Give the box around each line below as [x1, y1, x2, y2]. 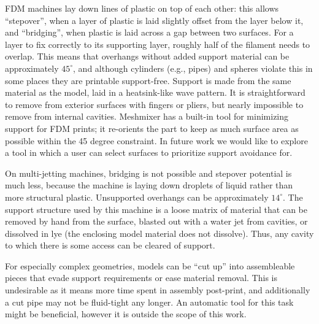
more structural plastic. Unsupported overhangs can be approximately [5, 190, 269, 203]
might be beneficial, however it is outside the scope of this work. [5, 307, 247, 320]
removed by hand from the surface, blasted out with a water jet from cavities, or [5, 215, 308, 228]
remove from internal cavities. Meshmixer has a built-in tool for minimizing [5, 110, 289, 123]
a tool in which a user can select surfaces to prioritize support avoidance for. [5, 146, 293, 159]
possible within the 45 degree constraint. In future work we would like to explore [5, 134, 308, 147]
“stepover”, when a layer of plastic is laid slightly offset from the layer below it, [5, 13, 304, 26]
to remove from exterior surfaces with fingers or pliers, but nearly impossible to [5, 98, 304, 110]
